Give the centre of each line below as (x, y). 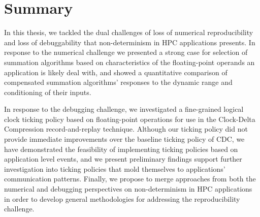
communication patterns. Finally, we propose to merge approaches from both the (130, 179)
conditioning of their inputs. (48, 92)
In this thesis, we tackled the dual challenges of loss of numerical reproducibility (129, 32)
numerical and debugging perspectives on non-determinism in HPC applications (128, 189)
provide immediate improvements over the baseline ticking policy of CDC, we (124, 139)
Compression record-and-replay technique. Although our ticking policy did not (126, 129)
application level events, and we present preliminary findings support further (123, 159)
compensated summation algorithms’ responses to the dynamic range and (118, 82)
